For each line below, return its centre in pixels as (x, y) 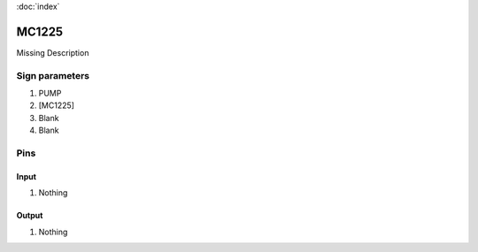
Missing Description (53, 52)
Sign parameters (53, 75)
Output (30, 216)
